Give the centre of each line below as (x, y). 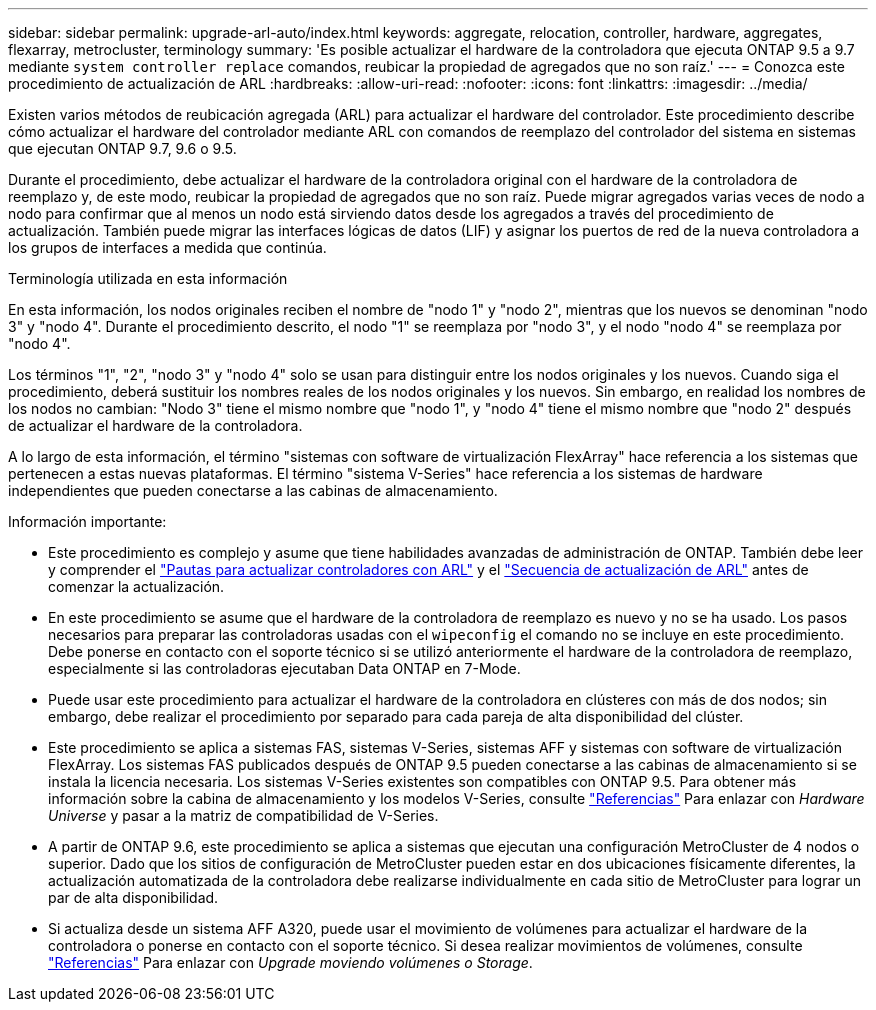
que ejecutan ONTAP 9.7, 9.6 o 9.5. (122, 148)
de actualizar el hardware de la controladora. (155, 425)
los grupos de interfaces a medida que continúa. (167, 247)
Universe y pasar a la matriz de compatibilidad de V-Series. (243, 815)
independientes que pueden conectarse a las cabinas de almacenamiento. (253, 490)
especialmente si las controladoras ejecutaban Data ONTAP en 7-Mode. (284, 668)
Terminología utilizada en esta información (148, 278)
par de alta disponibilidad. (133, 897)
